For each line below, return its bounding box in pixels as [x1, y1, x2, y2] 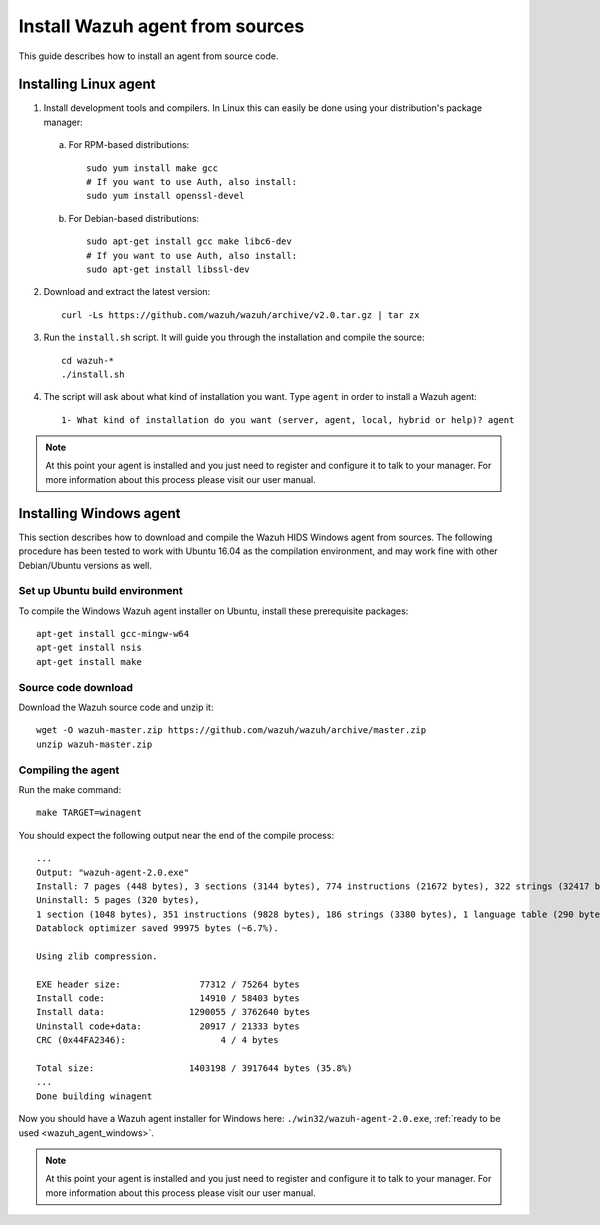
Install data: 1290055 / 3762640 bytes [36, 1006, 311, 1018]
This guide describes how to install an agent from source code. [18, 50, 279, 62]
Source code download [18, 680, 134, 694]
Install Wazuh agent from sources [18, 15, 305, 37]
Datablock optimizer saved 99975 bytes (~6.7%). [36, 923, 279, 934]
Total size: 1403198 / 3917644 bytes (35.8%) [36, 1062, 353, 1074]
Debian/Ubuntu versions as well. [18, 559, 152, 571]
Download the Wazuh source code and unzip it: [18, 701, 214, 714]
